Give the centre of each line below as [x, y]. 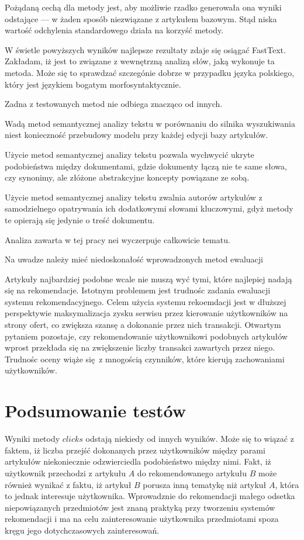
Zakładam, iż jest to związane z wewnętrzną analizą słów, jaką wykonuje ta [140, 61]
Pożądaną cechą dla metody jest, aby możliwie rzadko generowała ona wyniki [143, 7]
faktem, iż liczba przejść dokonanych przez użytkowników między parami [135, 450]
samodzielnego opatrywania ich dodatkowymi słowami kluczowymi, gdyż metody [149, 208]
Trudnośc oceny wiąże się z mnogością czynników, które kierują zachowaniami [145, 359]
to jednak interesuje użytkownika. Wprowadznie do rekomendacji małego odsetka [150, 496]
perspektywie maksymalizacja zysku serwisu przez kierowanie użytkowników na [146, 313]
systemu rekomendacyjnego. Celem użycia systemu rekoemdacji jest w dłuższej [146, 301]
